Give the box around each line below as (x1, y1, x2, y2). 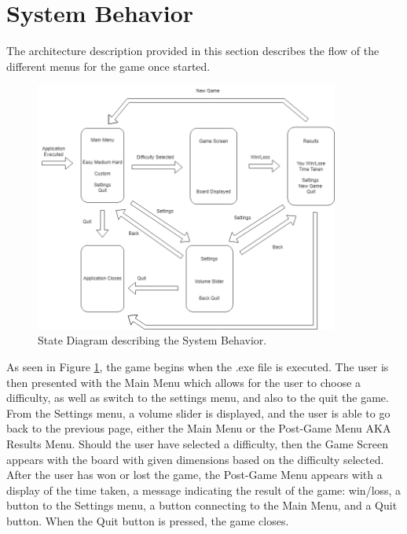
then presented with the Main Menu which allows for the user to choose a (6, 374, 361, 390)
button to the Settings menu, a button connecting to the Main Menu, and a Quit (6, 497, 398, 514)
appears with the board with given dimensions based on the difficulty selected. (6, 451, 384, 467)
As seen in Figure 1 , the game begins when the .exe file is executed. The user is (6, 358, 389, 374)
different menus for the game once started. (6, 57, 211, 74)
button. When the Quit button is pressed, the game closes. (6, 512, 289, 528)
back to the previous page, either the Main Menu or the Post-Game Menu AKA (6, 420, 391, 436)
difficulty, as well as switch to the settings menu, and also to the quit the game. (6, 389, 389, 406)
